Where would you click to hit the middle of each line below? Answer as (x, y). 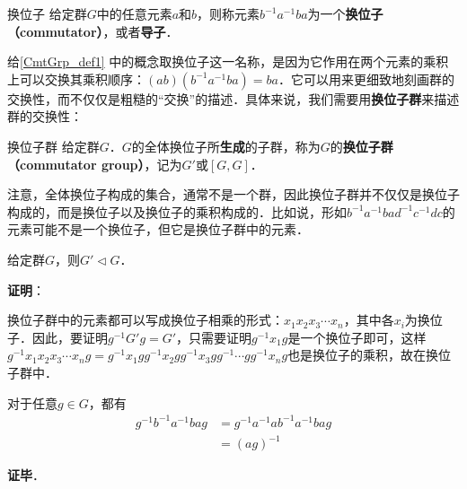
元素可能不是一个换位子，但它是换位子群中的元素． (158, 229)
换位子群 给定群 (53, 146)
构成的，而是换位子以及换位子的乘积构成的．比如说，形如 (177, 211)
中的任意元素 (134, 13)
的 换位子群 (361, 146)
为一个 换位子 (345, 13)
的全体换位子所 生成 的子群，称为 (226, 146)
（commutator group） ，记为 (95, 164)
